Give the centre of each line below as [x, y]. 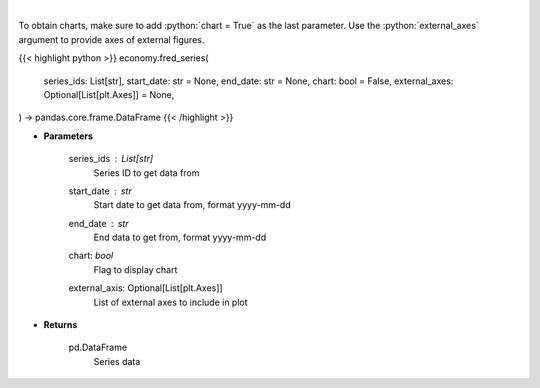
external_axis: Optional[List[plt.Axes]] [146, 288]
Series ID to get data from [146, 172]
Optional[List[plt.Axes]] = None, [109, 94]
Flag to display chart [135, 269]
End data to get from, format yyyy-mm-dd [180, 237]
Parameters [68, 136]
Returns [60, 325]
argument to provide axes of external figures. [111, 39]
